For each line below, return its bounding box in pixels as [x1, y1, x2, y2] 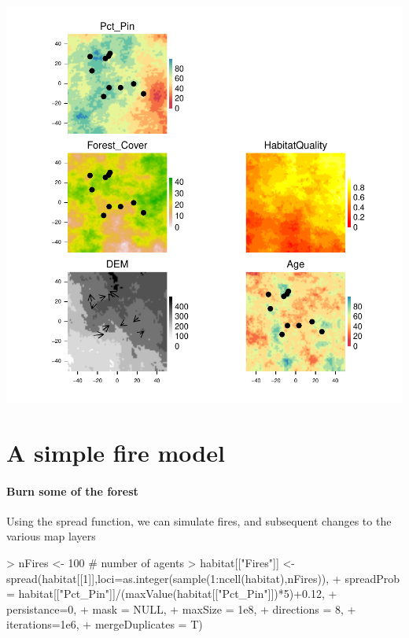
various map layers [6, 528, 96, 544]
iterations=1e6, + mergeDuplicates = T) [6, 616, 203, 632]
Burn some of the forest [6, 482, 138, 499]
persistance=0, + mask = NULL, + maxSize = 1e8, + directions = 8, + [6, 600, 356, 617]
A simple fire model [6, 436, 225, 468]
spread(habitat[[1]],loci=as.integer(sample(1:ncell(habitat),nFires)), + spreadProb [6, 570, 400, 586]
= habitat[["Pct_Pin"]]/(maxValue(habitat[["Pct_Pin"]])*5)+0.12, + [6, 585, 337, 602]
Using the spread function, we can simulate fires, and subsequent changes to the [6, 512, 392, 529]
